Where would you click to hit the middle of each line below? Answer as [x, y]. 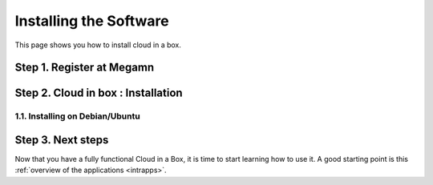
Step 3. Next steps [62, 140]
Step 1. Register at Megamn [85, 68]
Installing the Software [92, 21]
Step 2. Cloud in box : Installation [99, 93]
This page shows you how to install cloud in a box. [98, 45]
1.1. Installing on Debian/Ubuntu [77, 116]
